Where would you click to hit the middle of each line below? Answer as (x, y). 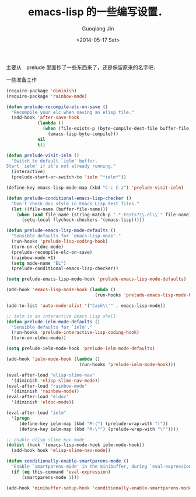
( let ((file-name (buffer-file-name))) (60, 209)
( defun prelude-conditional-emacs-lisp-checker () (69, 198)
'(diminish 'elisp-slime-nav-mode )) (56, 381)
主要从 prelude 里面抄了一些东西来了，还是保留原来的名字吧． (83, 67)
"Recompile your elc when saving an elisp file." (73, 112)
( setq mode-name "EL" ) (39, 263)
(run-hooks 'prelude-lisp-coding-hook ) (60, 241)
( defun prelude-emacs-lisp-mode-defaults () (61, 231)
